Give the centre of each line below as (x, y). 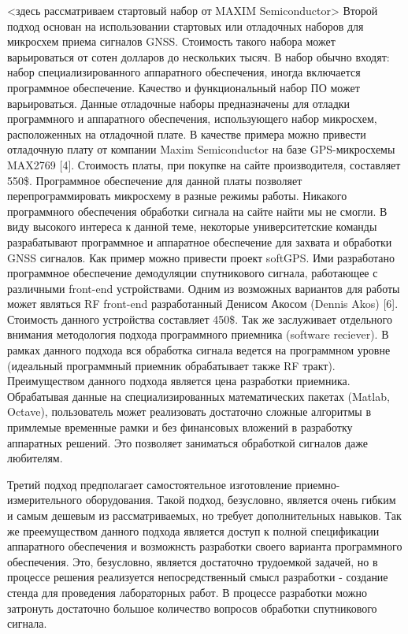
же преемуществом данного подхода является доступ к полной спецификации (193, 530)
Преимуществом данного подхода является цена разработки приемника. (179, 381)
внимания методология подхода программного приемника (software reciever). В (198, 334)
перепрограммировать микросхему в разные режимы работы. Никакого (177, 196)
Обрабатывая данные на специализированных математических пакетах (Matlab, (198, 396)
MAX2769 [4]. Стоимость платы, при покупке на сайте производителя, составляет (204, 164)
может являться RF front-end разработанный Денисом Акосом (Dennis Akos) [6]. (203, 304)
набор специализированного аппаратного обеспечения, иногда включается (184, 72)
